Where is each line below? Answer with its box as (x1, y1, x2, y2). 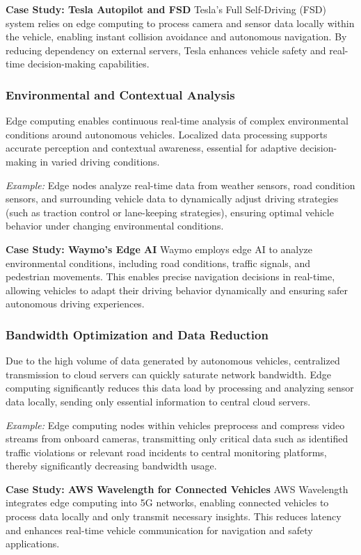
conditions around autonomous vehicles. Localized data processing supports (6, 127, 328, 141)
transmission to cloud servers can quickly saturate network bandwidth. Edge (6, 367, 331, 381)
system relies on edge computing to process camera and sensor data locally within (6, 15, 355, 30)
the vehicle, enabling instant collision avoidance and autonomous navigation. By (6, 29, 347, 44)
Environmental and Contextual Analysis (6, 86, 235, 103)
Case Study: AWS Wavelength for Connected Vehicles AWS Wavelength (6, 481, 348, 496)
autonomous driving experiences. (6, 296, 145, 311)
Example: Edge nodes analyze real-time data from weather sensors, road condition (6, 177, 355, 192)
